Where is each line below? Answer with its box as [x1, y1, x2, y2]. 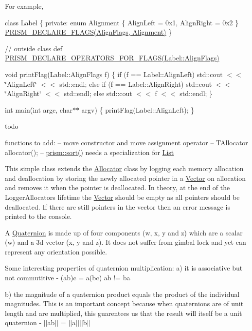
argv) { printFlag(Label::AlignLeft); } [81, 104, 195, 115]
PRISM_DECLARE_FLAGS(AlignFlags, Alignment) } [5, 27, 172, 37]
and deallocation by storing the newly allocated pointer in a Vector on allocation [5, 173, 246, 183]
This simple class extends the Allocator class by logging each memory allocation [5, 163, 244, 174]
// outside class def [5, 43, 63, 53]
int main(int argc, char [5, 104, 72, 115]
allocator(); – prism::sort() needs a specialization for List [5, 147, 174, 157]
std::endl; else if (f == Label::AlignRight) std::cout [59, 78, 212, 89]
